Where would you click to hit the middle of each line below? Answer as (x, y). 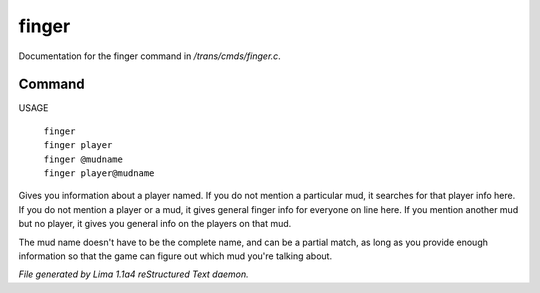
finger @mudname (83, 159)
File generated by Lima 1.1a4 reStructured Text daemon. (133, 274)
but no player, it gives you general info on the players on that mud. (155, 224)
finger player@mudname (99, 173)
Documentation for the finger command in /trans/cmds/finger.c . (150, 56)
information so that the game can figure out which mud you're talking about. (175, 256)
